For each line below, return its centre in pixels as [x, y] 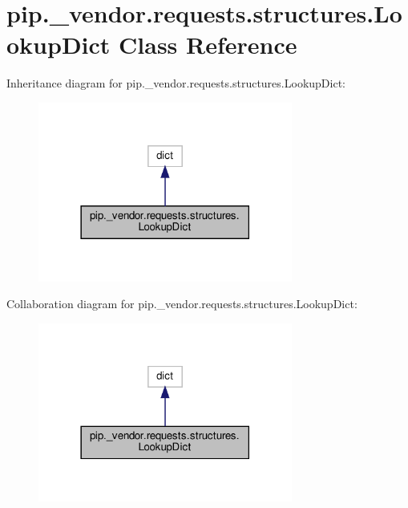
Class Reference [208, 45]
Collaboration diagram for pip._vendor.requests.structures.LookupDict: [182, 304]
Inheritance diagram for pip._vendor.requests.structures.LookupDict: [176, 83]
